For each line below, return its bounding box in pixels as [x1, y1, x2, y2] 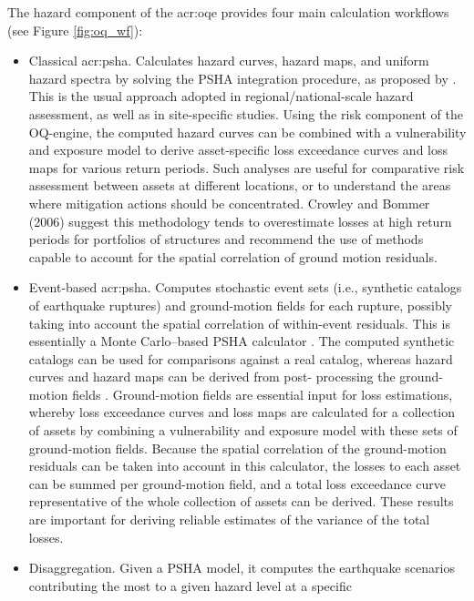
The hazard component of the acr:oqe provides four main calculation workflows [7, 3, 449, 21]
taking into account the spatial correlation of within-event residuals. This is [28, 313, 450, 332]
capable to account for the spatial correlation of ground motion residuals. [28, 247, 438, 266]
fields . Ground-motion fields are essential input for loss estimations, [72, 384, 453, 403]
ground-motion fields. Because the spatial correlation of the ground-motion [28, 438, 447, 457]
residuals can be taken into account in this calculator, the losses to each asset [28, 456, 461, 475]
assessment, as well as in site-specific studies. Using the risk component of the [28, 104, 463, 123]
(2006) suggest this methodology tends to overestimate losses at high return [28, 211, 452, 230]
